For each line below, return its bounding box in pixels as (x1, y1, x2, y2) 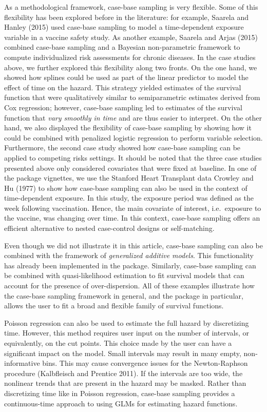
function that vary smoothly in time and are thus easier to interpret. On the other (4, 112, 262, 123)
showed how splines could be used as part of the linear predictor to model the (4, 72, 249, 83)
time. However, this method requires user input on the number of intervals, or (4, 327, 249, 338)
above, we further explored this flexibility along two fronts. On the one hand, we (4, 62, 257, 72)
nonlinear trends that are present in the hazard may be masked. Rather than (4, 378, 246, 388)
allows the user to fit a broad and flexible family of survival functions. (4, 300, 224, 311)
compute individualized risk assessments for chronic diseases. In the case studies (4, 51, 256, 62)
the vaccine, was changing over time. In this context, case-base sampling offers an (4, 212, 260, 223)
